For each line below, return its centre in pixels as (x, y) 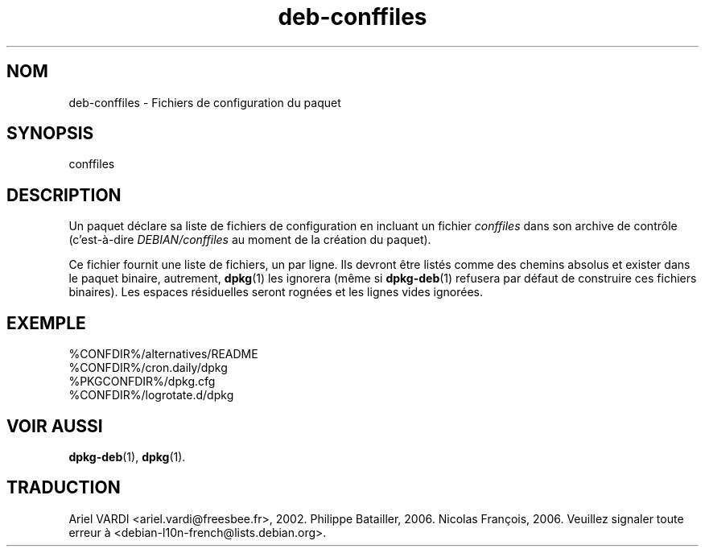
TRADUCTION (64, 488)
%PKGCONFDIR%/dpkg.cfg (142, 382)
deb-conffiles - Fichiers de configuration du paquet (205, 102)
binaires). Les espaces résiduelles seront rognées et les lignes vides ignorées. (276, 292)
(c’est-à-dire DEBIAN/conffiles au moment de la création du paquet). (250, 240)
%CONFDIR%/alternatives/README (163, 354)
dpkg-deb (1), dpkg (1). (127, 456)
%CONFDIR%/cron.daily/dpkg (148, 368)
